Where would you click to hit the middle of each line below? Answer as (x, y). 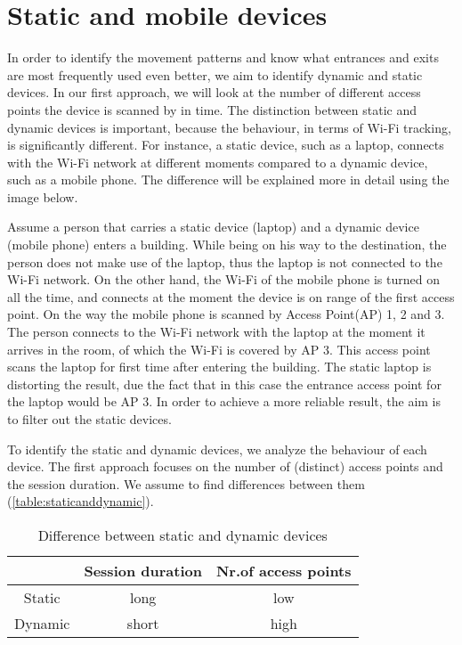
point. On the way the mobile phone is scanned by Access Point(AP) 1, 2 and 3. (226, 314)
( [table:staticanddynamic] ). (81, 501)
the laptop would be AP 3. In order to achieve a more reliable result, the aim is (224, 401)
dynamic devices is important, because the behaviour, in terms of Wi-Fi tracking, (229, 127)
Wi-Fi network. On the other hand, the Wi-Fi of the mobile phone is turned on (223, 279)
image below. (43, 196)
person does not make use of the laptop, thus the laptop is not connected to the (225, 261)
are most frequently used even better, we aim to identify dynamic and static (215, 74)
